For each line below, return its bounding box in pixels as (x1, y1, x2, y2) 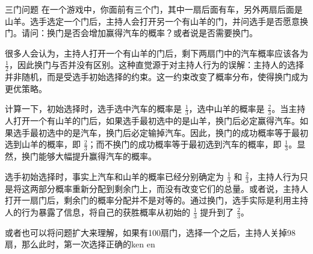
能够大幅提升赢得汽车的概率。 (38, 150, 156, 163)
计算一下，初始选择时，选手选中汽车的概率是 (5, 102, 182, 115)
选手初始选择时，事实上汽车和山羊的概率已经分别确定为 (5, 170, 224, 182)
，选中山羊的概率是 (188, 102, 265, 115)
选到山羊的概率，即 (5, 138, 81, 150)
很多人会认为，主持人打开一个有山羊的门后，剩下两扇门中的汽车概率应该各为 (5, 46, 308, 59)
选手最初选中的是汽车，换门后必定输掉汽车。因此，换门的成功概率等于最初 (13, 126, 308, 138)
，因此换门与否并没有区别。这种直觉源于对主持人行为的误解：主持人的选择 (8, 58, 304, 71)
